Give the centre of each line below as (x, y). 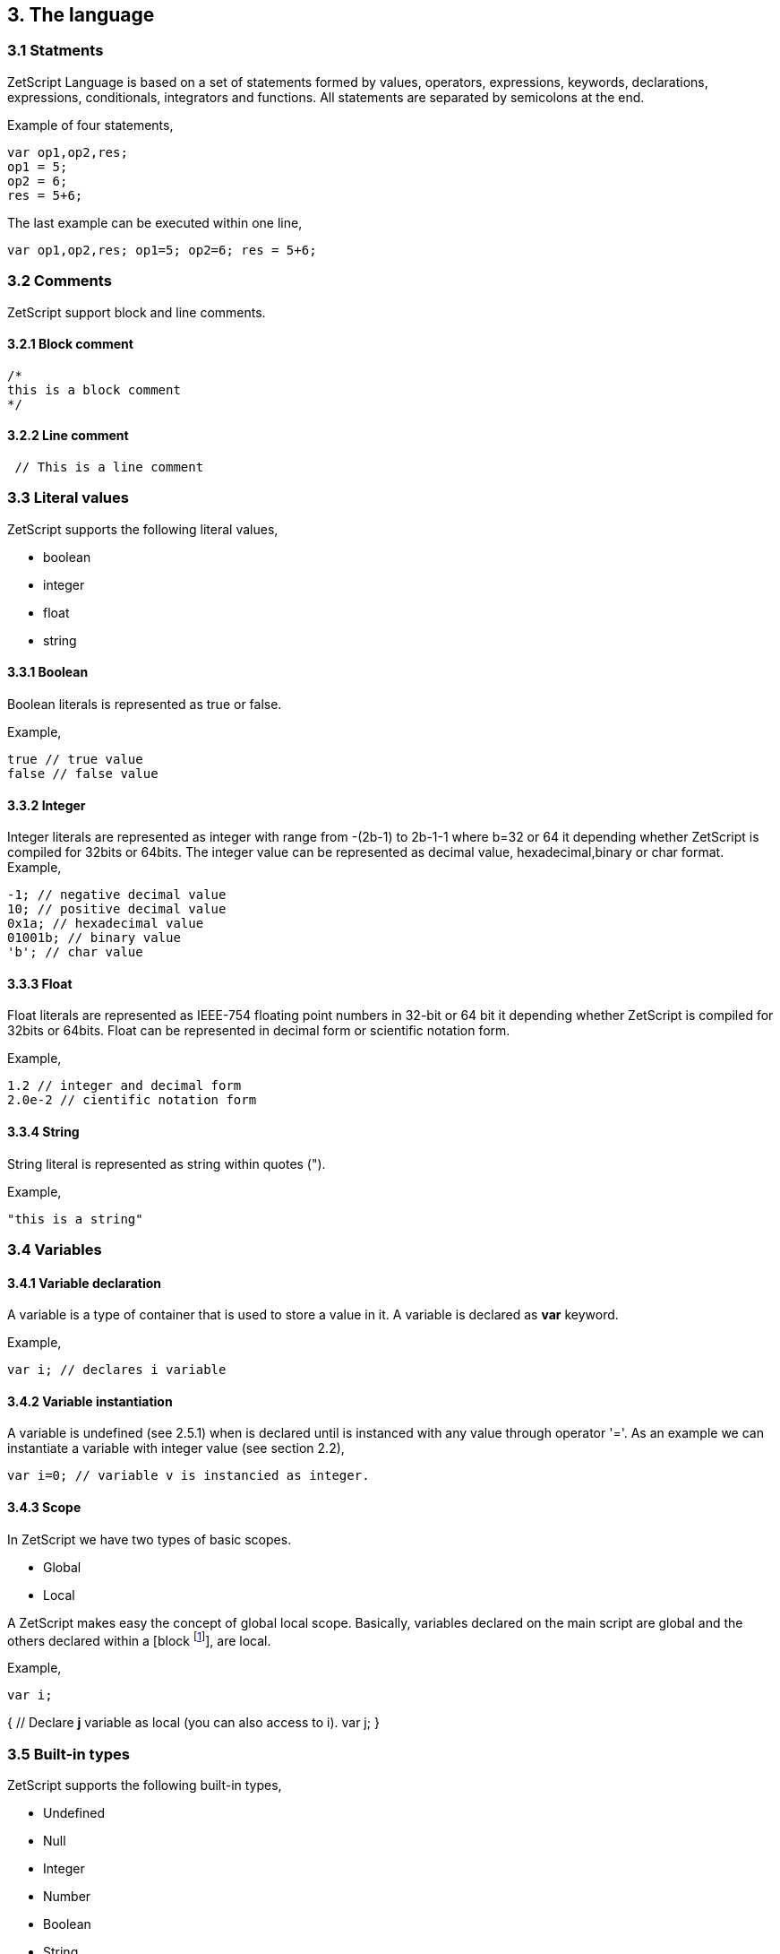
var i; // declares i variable (117, 1370)
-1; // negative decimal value (117, 895)
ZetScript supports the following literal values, (143, 529)
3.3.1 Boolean (48, 672)
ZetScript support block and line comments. (137, 312)
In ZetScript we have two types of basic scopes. (150, 1539)
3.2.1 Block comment (70, 344)
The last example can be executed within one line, (155, 222)
